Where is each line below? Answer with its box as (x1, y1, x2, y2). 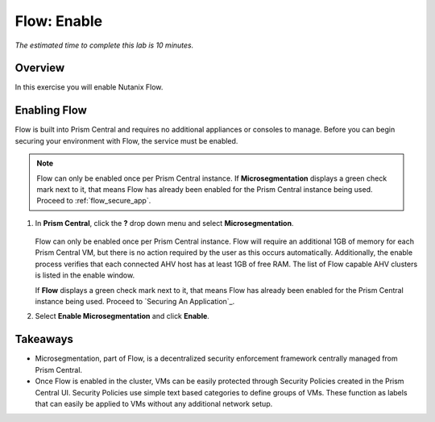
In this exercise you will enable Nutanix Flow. (14, 82, 164, 92)
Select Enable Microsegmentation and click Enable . (35, 311, 209, 321)
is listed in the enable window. (35, 270, 135, 280)
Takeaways (14, 332, 74, 346)
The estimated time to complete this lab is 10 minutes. (14, 40, 194, 50)
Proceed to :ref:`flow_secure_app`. (36, 196, 151, 206)
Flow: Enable (14, 12, 103, 30)
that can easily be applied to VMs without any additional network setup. (35, 399, 273, 408)
